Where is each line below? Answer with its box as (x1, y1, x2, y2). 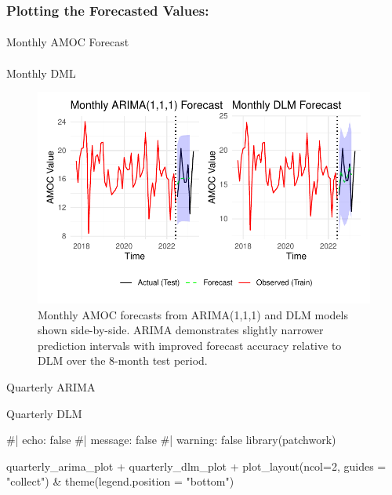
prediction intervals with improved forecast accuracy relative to (38, 337, 342, 353)
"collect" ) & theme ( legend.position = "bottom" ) (6, 473, 234, 490)
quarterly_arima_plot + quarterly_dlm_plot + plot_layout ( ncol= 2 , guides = (6, 457, 387, 474)
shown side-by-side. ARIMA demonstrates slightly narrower (38, 322, 324, 338)
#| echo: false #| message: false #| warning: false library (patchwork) (6, 431, 336, 448)
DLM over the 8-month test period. (38, 352, 208, 369)
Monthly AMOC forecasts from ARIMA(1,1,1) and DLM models (38, 306, 349, 322)
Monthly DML (6, 64, 76, 81)
